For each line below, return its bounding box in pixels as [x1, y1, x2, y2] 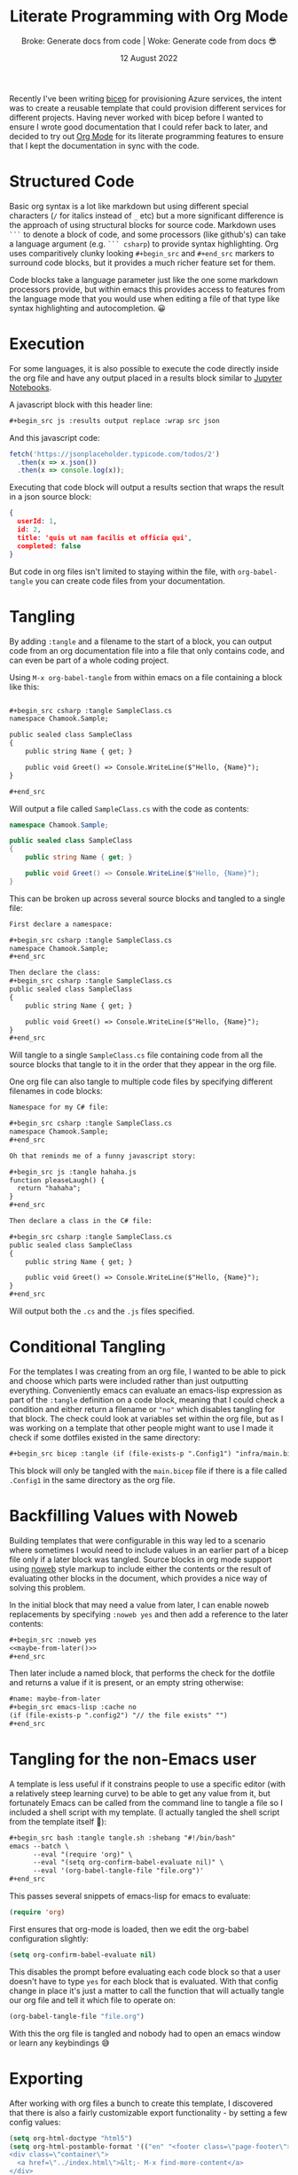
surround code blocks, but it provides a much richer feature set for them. [9, 257, 277, 268]
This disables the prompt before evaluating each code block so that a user [9, 1967, 281, 1977]
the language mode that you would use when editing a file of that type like [9, 293, 280, 303]
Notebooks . [9, 381, 52, 392]
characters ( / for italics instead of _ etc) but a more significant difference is [9, 210, 284, 221]
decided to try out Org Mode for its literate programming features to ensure [9, 130, 284, 141]
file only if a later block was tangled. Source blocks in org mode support [9, 1554, 272, 1565]
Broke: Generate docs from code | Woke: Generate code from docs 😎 [20, 35, 278, 46]
